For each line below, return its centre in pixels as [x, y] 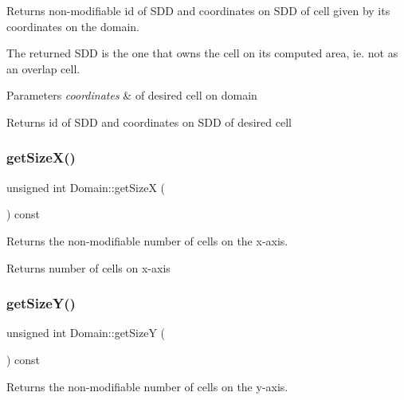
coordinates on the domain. [73, 26]
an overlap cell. [43, 68]
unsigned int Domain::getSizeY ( [86, 333]
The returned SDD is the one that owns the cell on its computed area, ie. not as [202, 53]
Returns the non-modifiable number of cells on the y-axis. [147, 386]
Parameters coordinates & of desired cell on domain [132, 95]
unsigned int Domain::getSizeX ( [86, 187]
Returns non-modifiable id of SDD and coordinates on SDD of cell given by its [198, 10]
